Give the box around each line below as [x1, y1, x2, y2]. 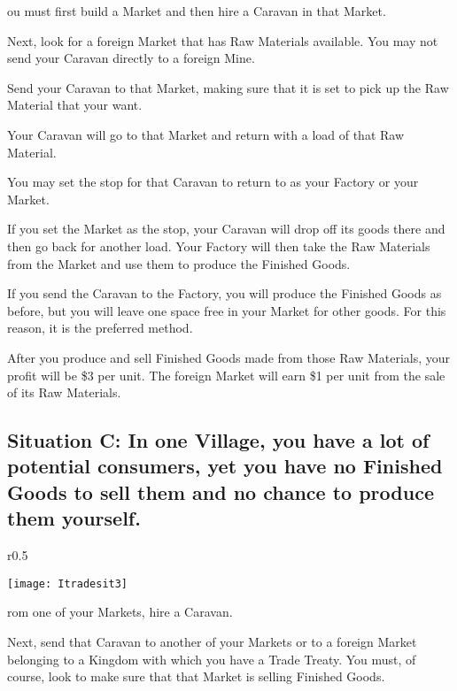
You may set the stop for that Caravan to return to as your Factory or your [7, 173, 419, 191]
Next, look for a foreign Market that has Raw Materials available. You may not [7, 31, 438, 50]
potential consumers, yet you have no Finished [7, 452, 443, 480]
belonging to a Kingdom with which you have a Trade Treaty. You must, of [7, 649, 416, 668]
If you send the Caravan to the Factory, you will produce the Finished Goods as [7, 284, 442, 303]
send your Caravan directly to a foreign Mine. [7, 49, 255, 67]
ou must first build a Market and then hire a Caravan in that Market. [7, 2, 386, 19]
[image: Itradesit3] [7, 577, 128, 590]
